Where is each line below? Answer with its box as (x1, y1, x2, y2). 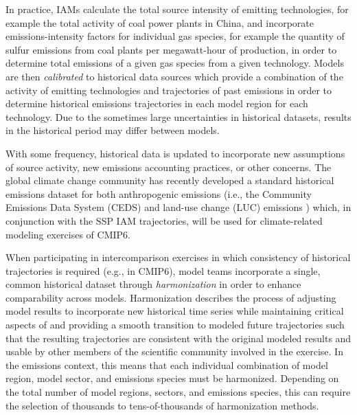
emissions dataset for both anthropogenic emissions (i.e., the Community (5, 186, 312, 201)
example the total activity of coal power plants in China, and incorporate (5, 15, 314, 30)
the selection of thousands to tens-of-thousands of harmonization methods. (5, 398, 319, 412)
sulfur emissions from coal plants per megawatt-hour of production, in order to (5, 42, 337, 56)
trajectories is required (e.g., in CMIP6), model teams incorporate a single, (5, 263, 321, 278)
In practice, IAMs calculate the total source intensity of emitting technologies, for (5, 2, 349, 16)
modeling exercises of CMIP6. (5, 227, 130, 241)
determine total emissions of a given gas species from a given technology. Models (5, 56, 344, 70)
